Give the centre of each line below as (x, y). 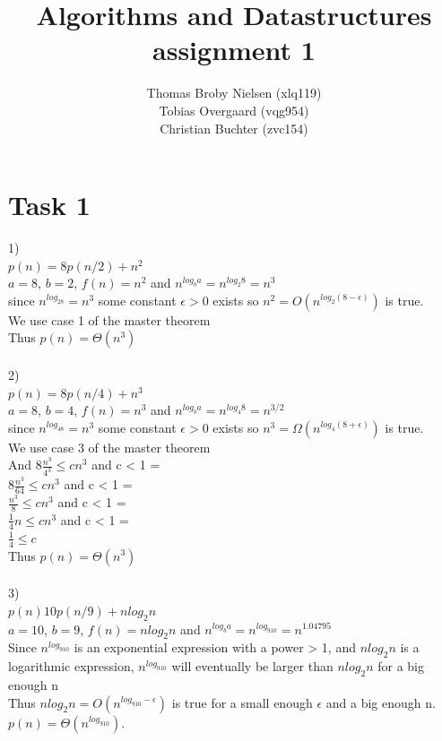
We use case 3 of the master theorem (109, 447)
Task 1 (49, 205)
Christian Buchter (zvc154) (234, 128)
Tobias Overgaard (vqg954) (234, 110)
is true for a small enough (242, 702)
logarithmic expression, (71, 666)
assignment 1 (234, 50)
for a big (401, 666)
